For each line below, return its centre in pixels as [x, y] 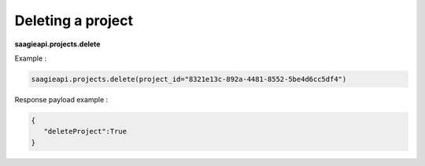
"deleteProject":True [85, 131]
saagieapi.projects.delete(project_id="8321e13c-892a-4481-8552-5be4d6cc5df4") [189, 79]
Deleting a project [74, 20]
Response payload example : [61, 99]
